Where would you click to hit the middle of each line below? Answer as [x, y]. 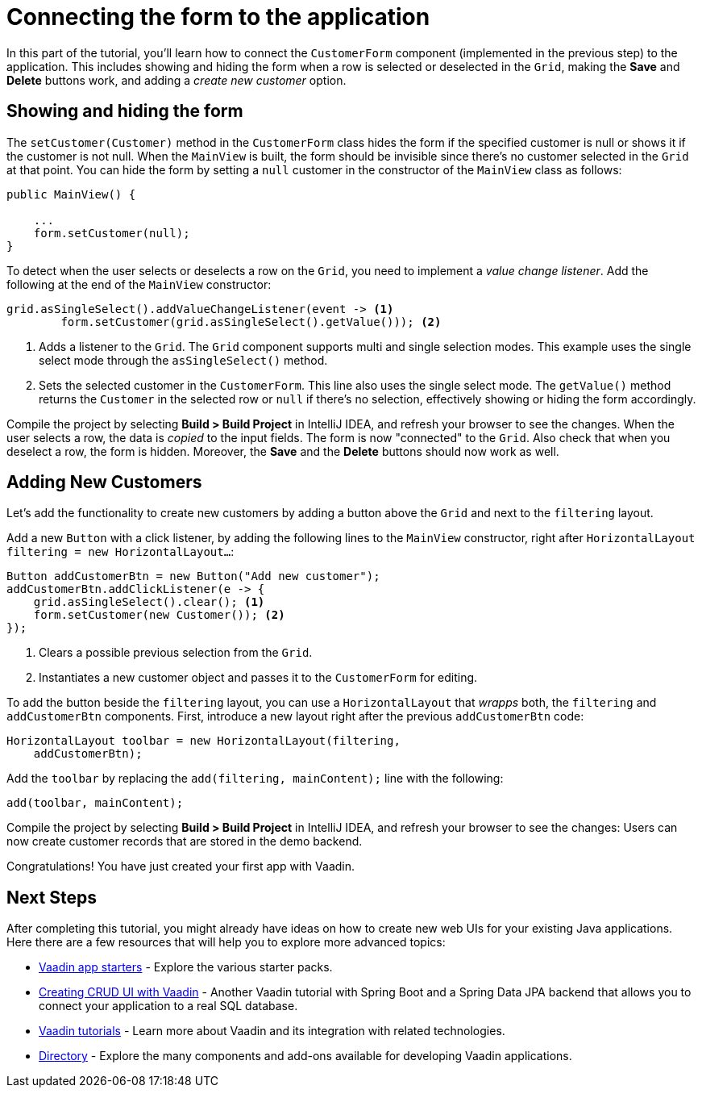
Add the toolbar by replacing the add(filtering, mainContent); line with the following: [255, 779]
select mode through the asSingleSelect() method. [183, 360]
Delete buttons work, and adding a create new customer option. [177, 80]
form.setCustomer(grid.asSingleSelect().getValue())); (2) [251, 322]
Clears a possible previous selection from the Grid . [176, 653]
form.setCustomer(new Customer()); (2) [159, 615]
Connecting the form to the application [218, 17]
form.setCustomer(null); [112, 233]
